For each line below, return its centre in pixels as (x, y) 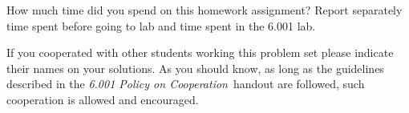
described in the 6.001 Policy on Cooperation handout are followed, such (186, 84)
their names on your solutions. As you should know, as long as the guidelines (195, 68)
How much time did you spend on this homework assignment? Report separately (204, 10)
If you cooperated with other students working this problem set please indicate (200, 52)
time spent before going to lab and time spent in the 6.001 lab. (161, 25)
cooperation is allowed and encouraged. (103, 99)
